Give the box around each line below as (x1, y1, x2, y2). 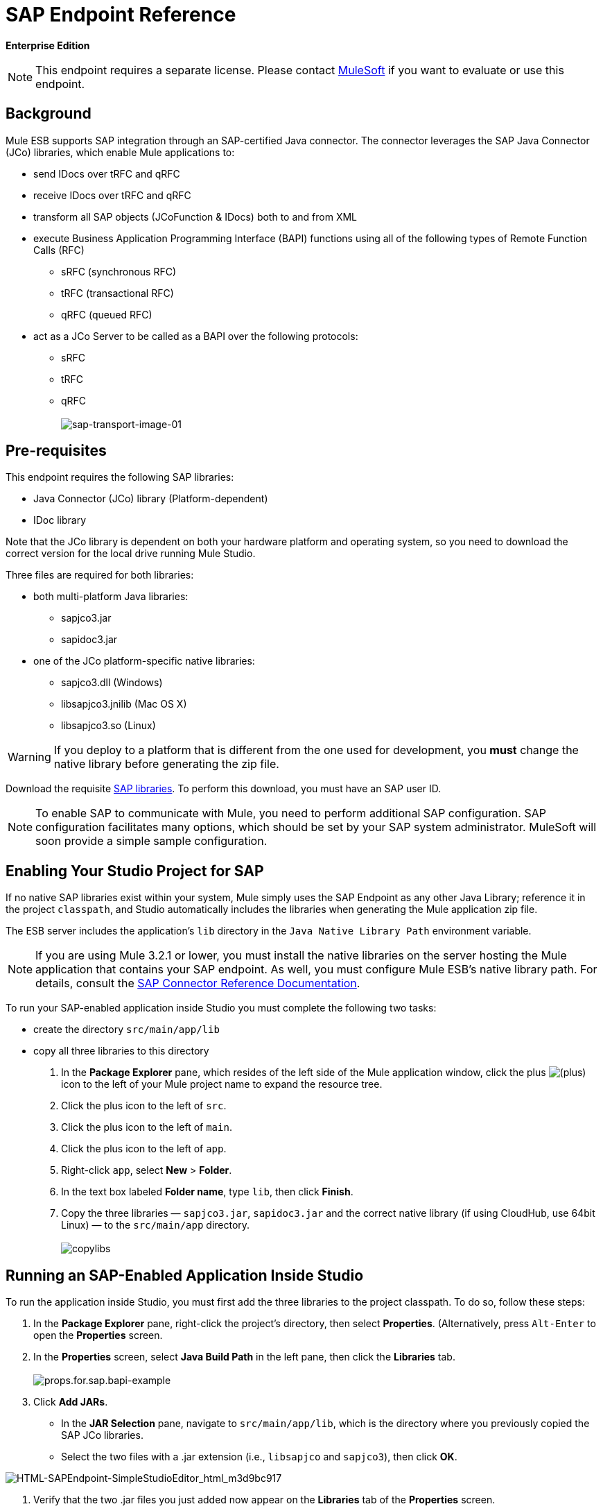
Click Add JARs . (33, 1396, 108, 1408)
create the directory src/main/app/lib (33, 1023, 220, 1036)
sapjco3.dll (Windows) (61, 676, 163, 689)
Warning (8, 750, 51, 765)
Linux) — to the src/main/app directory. (61, 1219, 250, 1231)
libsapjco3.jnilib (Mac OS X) (61, 698, 187, 710)
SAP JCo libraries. (61, 1429, 143, 1442)
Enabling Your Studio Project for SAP (6, 862, 264, 880)
